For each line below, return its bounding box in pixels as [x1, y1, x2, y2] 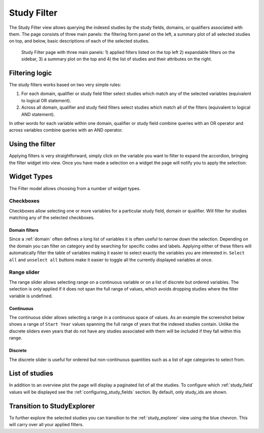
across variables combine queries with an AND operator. [9, 127, 123, 133]
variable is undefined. [9, 293, 53, 299]
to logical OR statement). [21, 97, 71, 103]
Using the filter [9, 140, 56, 148]
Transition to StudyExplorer [9, 402, 95, 410]
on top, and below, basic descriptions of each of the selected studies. [9, 38, 150, 44]
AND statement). [21, 111, 55, 117]
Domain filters [9, 227, 39, 233]
